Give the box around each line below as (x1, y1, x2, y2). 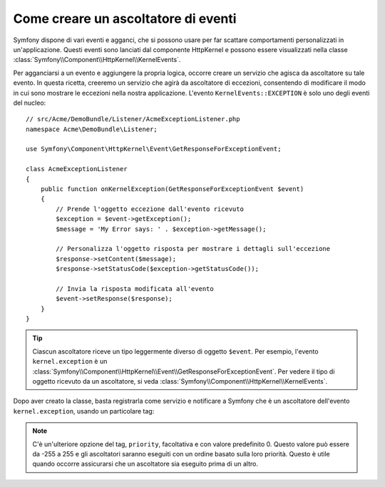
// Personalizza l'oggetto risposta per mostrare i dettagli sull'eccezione (56, 245, 331, 253)
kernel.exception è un (32, 357, 108, 366)
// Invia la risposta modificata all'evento (56, 284, 214, 292)
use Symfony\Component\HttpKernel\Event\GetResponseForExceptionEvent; (26, 145, 282, 153)
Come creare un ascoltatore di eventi (13, 11, 237, 26)
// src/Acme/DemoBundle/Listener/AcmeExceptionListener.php (26, 115, 240, 123)
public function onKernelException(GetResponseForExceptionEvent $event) (40, 185, 304, 193)
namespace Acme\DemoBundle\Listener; (26, 125, 158, 133)
